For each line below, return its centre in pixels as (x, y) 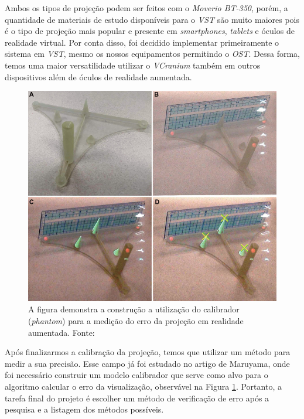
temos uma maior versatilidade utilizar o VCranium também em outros (133, 65)
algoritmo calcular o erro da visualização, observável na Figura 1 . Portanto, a (143, 386)
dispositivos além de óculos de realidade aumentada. (98, 76)
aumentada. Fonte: (62, 332)
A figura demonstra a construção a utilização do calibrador (134, 309)
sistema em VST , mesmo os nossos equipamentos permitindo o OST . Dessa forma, (152, 54)
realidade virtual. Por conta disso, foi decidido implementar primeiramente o (142, 42)
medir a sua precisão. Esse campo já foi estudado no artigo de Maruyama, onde (147, 363)
